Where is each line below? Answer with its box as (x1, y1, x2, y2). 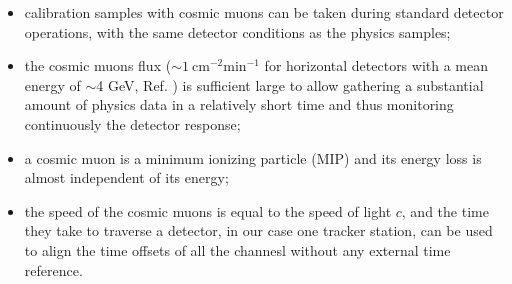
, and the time (401, 200, 489, 221)
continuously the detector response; (24, 113, 241, 134)
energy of (24, 74, 81, 95)
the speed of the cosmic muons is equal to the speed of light (24, 200, 392, 221)
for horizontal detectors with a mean (264, 55, 489, 76)
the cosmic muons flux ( (24, 55, 172, 76)
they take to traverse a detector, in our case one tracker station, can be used (24, 220, 493, 241)
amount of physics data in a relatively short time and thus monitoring (24, 94, 454, 115)
